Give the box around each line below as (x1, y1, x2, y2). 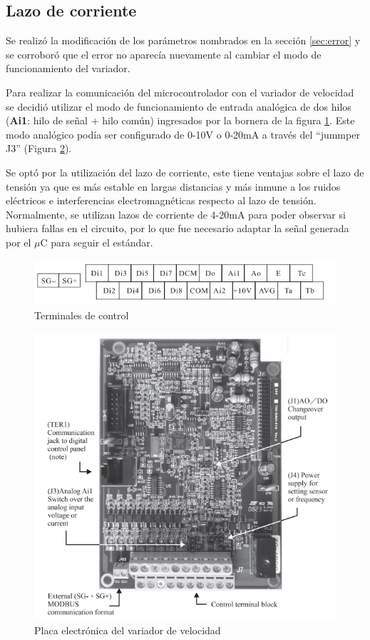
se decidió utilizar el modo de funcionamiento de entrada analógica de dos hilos (6, 99, 351, 114)
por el (6, 234, 31, 249)
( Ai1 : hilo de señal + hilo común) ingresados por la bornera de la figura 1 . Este (6, 113, 355, 128)
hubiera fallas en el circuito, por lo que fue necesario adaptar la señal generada (6, 221, 349, 236)
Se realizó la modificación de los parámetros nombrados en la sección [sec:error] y (6, 33, 361, 48)
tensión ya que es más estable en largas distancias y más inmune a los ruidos (6, 179, 341, 194)
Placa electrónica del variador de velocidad (34, 622, 221, 637)
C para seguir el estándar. (40, 234, 153, 249)
